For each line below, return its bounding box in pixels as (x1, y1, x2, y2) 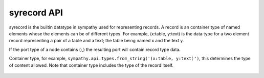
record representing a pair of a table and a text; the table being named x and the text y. (9, 38, 184, 44)
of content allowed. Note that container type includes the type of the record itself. (9, 62, 174, 68)
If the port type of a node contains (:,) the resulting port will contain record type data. (9, 47, 181, 52)
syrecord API (9, 7, 63, 18)
